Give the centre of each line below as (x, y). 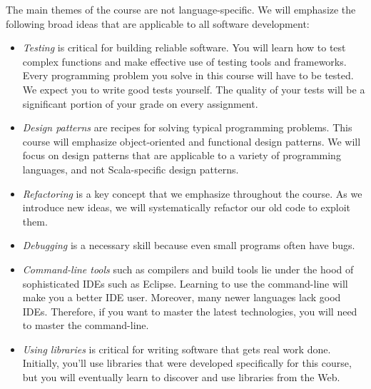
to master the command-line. (86, 325)
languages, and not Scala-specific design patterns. (131, 169)
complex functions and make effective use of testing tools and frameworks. (184, 61)
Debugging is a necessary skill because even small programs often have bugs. (189, 245)
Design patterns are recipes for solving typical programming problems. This (187, 127)
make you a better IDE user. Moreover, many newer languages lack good (182, 297)
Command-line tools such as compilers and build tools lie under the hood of (188, 269)
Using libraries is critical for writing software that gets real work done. (177, 349)
